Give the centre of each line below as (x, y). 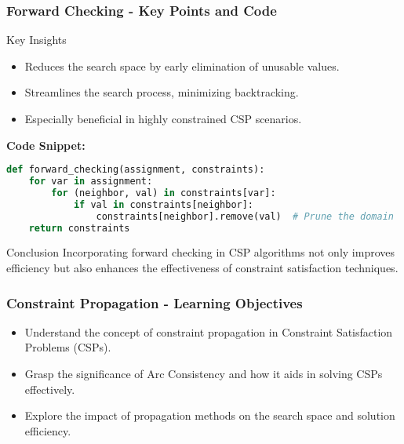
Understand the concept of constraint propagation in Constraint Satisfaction (209, 331)
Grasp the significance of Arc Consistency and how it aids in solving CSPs (204, 374)
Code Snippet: (46, 145)
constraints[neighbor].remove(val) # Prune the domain (245, 216)
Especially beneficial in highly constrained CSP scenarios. (163, 118)
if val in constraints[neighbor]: (164, 204)
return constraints (79, 228)
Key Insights (36, 40)
